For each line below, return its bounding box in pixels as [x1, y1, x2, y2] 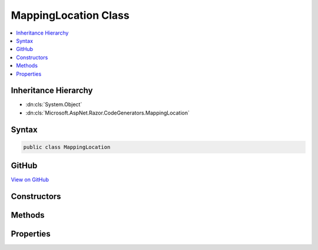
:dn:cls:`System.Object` [25, 101, 82, 108]
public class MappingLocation [23, 144, 111, 150]
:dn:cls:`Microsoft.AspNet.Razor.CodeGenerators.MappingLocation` [25, 109, 190, 116]
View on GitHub [11, 176, 49, 183]
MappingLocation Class [11, 9, 130, 22]
